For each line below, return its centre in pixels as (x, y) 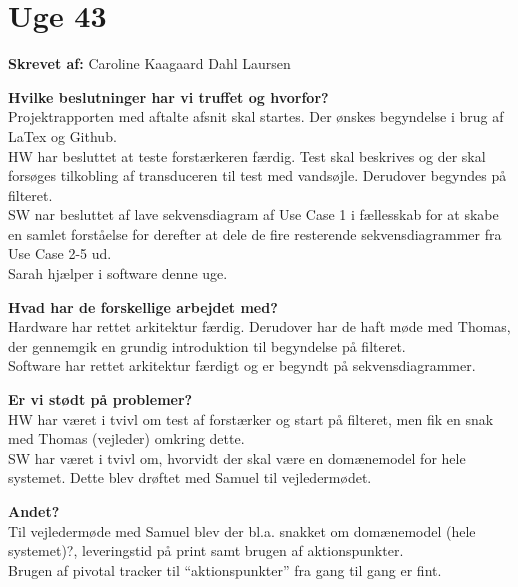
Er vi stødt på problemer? (100, 399)
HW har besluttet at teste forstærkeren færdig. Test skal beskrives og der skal (247, 155)
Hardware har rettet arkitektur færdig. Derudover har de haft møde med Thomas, (259, 326)
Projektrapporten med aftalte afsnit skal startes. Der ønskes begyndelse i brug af (256, 116)
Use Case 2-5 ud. (60, 253)
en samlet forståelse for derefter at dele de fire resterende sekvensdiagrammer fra (255, 233)
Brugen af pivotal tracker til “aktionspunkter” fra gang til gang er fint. (225, 569)
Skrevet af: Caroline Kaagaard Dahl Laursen (149, 63)
